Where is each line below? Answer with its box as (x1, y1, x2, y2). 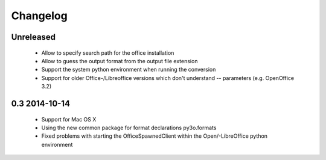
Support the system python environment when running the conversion (41, 66, 216, 73)
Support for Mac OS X (41, 115, 97, 123)
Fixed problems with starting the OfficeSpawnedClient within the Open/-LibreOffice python (41, 132, 268, 140)
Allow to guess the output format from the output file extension (41, 57, 198, 64)
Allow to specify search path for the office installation (41, 49, 174, 57)
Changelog (11, 9, 68, 22)
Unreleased (11, 32, 56, 42)
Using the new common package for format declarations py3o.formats (41, 124, 217, 131)
